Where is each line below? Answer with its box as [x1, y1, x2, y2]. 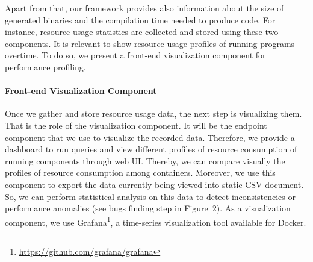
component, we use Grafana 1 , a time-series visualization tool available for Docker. [5, 214, 306, 228]
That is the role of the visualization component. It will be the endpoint [5, 119, 267, 131]
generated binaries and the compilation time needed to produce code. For [5, 13, 276, 26]
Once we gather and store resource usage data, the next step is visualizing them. [5, 107, 302, 120]
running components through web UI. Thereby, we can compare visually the [5, 154, 285, 167]
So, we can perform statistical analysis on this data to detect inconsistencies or [5, 190, 296, 202]
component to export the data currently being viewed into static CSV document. [5, 178, 304, 190]
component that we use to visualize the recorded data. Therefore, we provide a [5, 131, 295, 143]
